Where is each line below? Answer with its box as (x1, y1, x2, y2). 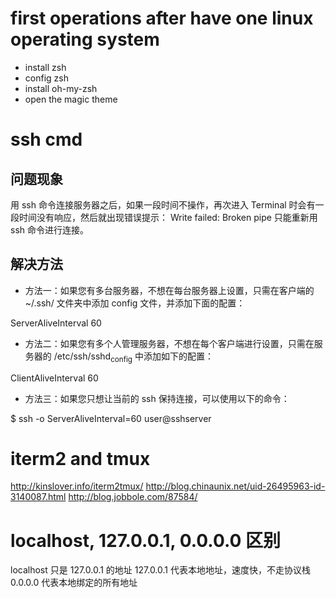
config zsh (24, 72, 69, 84)
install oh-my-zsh (24, 82, 98, 94)
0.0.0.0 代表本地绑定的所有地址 (10, 577, 138, 589)
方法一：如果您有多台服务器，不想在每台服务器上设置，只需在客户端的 (24, 284, 315, 296)
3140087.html (10, 491, 67, 503)
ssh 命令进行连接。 (10, 223, 89, 236)
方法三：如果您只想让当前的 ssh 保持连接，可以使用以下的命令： (24, 392, 290, 404)
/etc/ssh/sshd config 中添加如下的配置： (53, 350, 214, 364)
